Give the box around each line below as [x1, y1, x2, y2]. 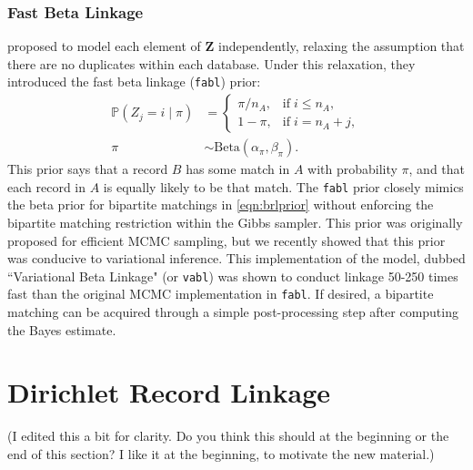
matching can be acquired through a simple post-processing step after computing [7, 302, 458, 322]
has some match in [186, 159, 290, 179]
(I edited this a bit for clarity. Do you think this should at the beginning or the [7, 426, 449, 445]
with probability [307, 159, 398, 179]
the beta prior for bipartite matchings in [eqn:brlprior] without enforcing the [7, 195, 434, 214]
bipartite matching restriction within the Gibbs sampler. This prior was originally [7, 212, 463, 231]
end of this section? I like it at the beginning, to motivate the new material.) [7, 444, 435, 463]
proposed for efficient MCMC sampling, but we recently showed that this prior [7, 230, 446, 250]
